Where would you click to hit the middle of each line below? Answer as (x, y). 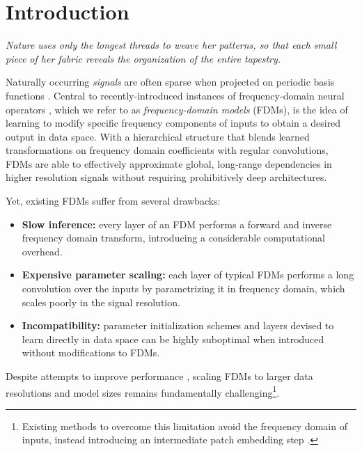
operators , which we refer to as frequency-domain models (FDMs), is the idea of (177, 109)
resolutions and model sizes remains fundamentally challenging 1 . (143, 391)
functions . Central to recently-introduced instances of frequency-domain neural (175, 95)
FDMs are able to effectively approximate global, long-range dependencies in (169, 163)
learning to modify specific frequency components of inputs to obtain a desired (173, 123)
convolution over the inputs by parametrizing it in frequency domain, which (183, 288)
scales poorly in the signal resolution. (101, 302)
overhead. (42, 251)
